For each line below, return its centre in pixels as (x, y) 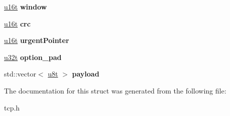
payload (86, 74)
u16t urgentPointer (37, 40)
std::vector (20, 74)
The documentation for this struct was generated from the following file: (115, 90)
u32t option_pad (33, 57)
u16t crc (17, 23)
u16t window (26, 6)
